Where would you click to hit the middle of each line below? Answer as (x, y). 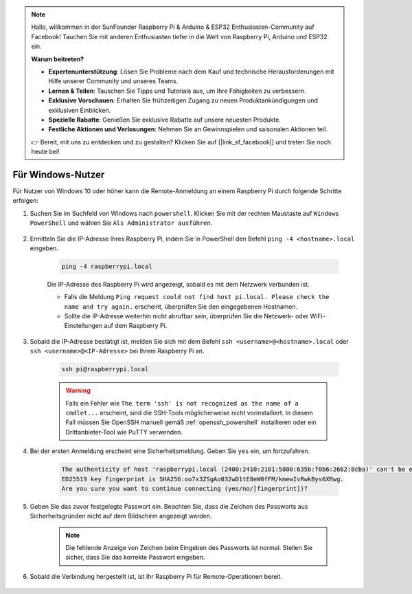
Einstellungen (83, 326)
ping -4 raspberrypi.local (107, 266)
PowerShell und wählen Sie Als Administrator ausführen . (121, 223)
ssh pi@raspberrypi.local (105, 369)
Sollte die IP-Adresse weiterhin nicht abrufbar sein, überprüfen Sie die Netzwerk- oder (186, 316)
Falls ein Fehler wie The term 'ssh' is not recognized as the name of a (182, 403)
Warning (78, 390)
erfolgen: (26, 201)
